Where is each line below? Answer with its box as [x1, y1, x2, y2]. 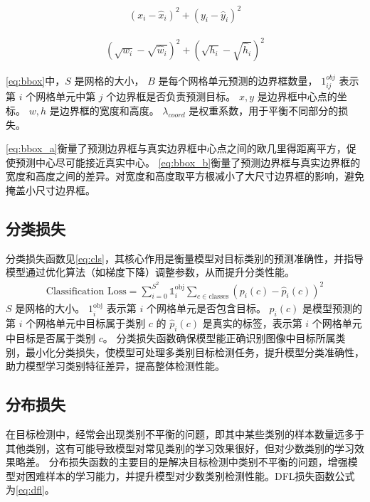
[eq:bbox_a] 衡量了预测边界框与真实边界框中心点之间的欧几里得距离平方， [6, 141, 347, 156]
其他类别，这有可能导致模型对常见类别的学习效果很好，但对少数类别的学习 [6, 440, 354, 455]
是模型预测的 [302, 301, 362, 316]
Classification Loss [46, 286, 127, 297]
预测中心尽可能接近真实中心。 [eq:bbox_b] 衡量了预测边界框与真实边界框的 [15, 154, 361, 169]
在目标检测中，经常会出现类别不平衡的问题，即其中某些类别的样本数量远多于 [6, 426, 364, 441]
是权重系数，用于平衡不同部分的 [189, 103, 339, 118]
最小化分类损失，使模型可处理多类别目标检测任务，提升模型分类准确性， [25, 344, 364, 359]
